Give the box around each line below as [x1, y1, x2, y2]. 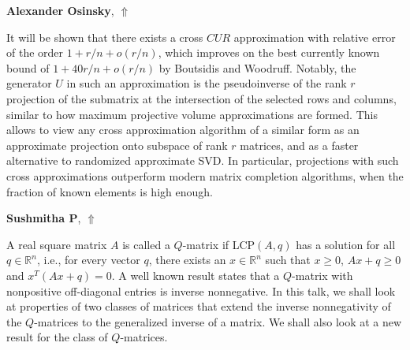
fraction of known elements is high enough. [6, 183, 213, 199]
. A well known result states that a [111, 266, 280, 283]
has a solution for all [296, 236, 396, 252]
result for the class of [6, 329, 108, 345]
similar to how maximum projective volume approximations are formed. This [6, 106, 378, 122]
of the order [6, 44, 64, 61]
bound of [6, 59, 50, 76]
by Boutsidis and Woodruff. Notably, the [158, 59, 356, 76]
